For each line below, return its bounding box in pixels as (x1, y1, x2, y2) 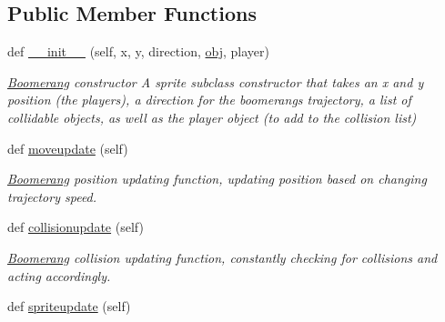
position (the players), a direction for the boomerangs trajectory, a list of (7, 90, 411, 109)
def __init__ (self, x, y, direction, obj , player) (7, 42, 270, 61)
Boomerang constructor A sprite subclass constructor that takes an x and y (7, 72, 424, 91)
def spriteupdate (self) (7, 297, 131, 316)
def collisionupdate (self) (7, 217, 144, 236)
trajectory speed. (7, 186, 97, 206)
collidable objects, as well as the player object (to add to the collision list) (7, 107, 417, 126)
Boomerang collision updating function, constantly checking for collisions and (7, 247, 438, 267)
